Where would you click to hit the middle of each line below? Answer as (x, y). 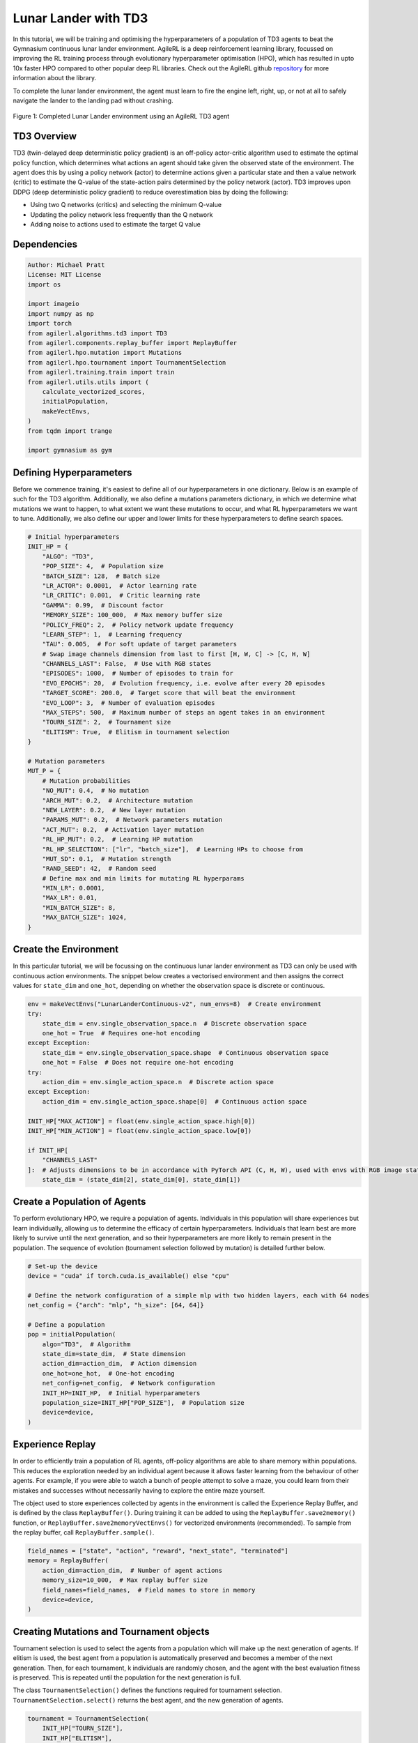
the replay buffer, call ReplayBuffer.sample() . (84, 1532)
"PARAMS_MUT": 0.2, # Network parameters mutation (132, 820)
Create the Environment (65, 949)
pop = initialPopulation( (72, 1334)
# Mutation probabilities (86, 781)
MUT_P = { (44, 771)
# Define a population (66, 1324)
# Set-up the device (62, 1266)
